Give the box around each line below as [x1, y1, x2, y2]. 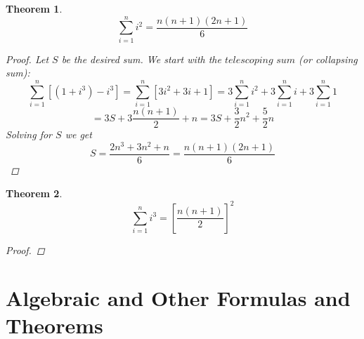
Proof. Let [6, 51, 49, 66]
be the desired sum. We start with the [61, 51, 221, 66]
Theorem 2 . [6, 186, 63, 201]
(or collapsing [299, 51, 358, 66]
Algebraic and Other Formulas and [6, 284, 351, 312]
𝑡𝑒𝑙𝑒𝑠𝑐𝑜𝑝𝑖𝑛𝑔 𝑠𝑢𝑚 [224, 55, 296, 65]
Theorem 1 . [6, 1, 63, 15]
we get [65, 127, 92, 142]
